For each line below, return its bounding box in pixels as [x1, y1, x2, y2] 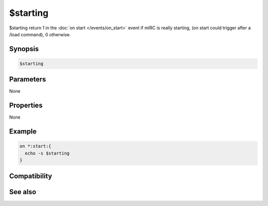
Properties [9, 101, 43, 110]
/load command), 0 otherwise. [9, 31, 71, 37]
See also [9, 188, 37, 196]
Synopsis [9, 45, 39, 53]
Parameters [9, 75, 46, 84]
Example [9, 127, 37, 136]
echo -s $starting [25, 150, 69, 156]
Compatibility [9, 172, 52, 180]
